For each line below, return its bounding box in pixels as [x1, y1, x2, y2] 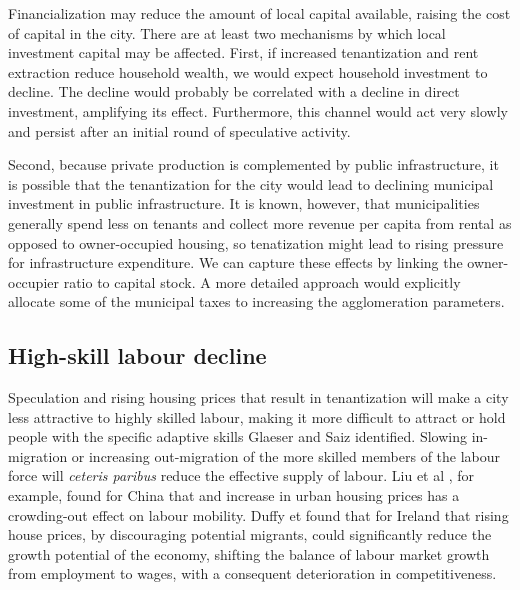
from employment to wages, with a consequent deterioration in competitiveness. [8, 563, 497, 584]
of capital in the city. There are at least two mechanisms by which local [8, 22, 446, 43]
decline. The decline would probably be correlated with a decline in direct [8, 81, 460, 102]
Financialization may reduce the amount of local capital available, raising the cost [8, 3, 511, 23]
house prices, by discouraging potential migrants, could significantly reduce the [8, 524, 492, 545]
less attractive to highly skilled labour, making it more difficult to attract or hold [8, 406, 506, 427]
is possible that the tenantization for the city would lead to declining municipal [8, 173, 494, 194]
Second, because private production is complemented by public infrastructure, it [8, 154, 499, 175]
